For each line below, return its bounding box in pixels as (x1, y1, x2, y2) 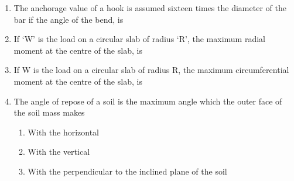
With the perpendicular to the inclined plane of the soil (28, 165, 227, 177)
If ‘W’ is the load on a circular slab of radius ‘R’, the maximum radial (13, 33, 265, 45)
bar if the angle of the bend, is (13, 13, 124, 25)
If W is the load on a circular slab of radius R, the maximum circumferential (13, 64, 289, 76)
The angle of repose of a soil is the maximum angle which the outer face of (13, 95, 282, 107)
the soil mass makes (13, 106, 85, 119)
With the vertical (28, 145, 90, 158)
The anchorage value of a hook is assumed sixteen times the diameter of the (13, 2, 286, 13)
